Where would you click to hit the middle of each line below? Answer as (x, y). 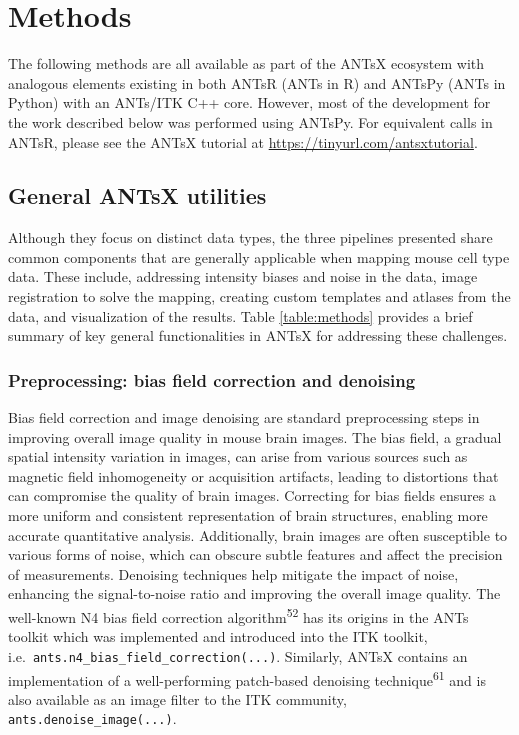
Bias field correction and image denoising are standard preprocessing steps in (244, 417)
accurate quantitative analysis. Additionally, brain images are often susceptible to (258, 534)
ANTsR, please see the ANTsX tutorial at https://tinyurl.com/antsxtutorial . (243, 141)
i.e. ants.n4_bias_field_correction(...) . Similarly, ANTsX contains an (238, 655)
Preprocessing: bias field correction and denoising (212, 379)
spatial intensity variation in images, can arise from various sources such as (238, 456)
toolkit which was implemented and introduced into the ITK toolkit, (218, 636)
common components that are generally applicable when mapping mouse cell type (259, 256)
